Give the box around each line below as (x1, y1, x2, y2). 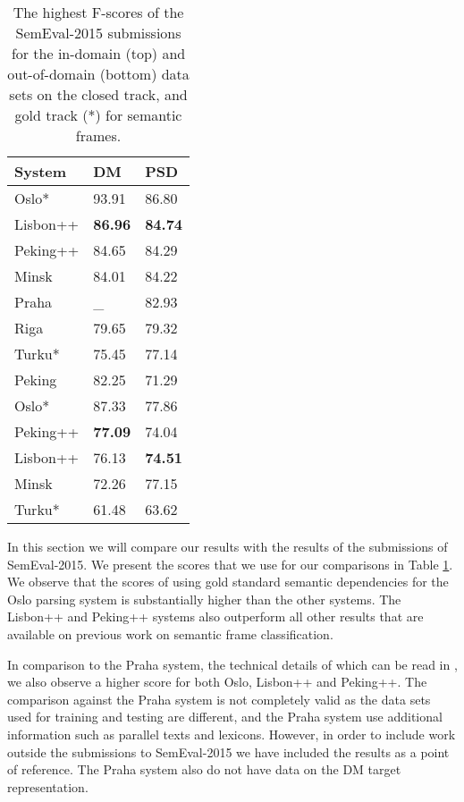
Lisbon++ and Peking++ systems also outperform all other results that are (7, 607, 424, 626)
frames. (75, 125, 122, 146)
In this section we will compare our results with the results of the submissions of (7, 537, 448, 555)
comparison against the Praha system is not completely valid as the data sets (7, 689, 431, 708)
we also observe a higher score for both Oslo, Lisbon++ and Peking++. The (7, 672, 427, 691)
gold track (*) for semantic (14, 105, 182, 125)
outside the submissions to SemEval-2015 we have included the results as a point (7, 742, 450, 761)
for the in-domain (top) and (11, 43, 186, 63)
